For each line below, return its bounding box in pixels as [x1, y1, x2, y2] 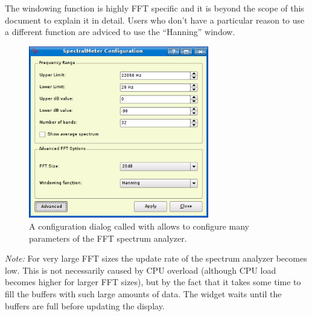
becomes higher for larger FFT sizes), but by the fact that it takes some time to [5, 276, 301, 288]
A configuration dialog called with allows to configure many [29, 220, 249, 233]
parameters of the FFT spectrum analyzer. [29, 231, 187, 244]
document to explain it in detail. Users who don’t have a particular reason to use [5, 13, 305, 26]
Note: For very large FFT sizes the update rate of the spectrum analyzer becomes [5, 252, 307, 265]
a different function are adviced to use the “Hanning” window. [5, 25, 235, 38]
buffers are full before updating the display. [5, 299, 165, 312]
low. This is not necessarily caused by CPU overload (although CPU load [5, 263, 276, 276]
